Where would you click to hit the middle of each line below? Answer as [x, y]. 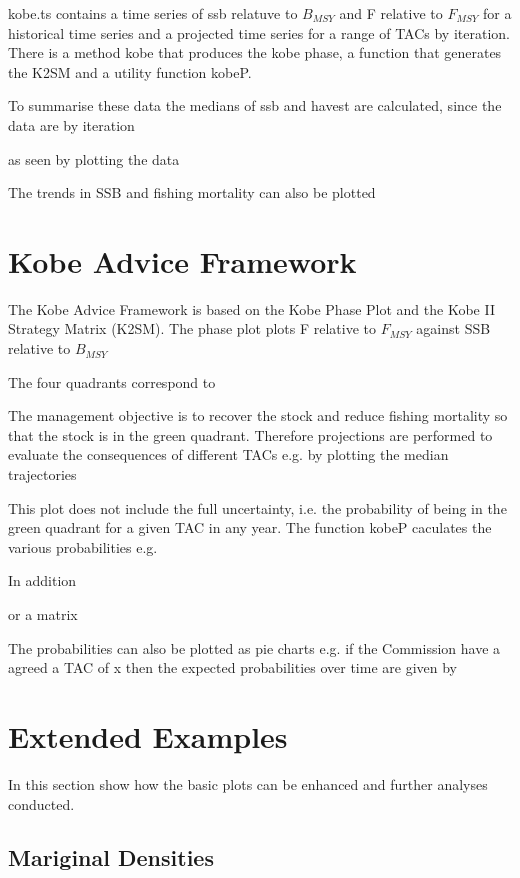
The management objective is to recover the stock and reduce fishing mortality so [258, 415]
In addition [42, 580]
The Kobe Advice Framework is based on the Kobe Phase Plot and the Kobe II [251, 308]
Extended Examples [148, 735]
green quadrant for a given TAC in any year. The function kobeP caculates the [250, 527]
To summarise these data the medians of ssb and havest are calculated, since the [255, 105]
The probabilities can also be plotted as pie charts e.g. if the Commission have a [254, 647]
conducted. [41, 803]
